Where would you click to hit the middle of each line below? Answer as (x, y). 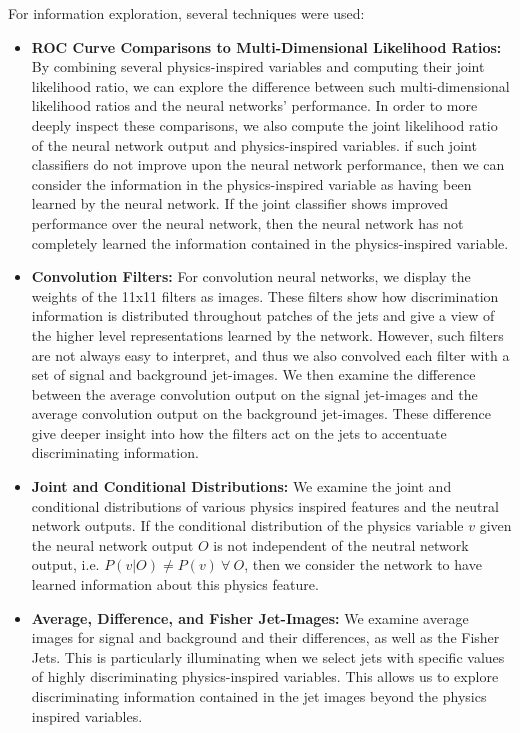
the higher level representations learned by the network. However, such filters (267, 334)
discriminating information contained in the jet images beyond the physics (259, 696)
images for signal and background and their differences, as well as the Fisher (265, 637)
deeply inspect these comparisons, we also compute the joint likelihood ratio (264, 124)
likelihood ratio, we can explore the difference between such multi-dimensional (270, 85)
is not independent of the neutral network (341, 544)
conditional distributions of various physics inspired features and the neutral (265, 505)
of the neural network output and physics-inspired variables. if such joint (254, 144)
